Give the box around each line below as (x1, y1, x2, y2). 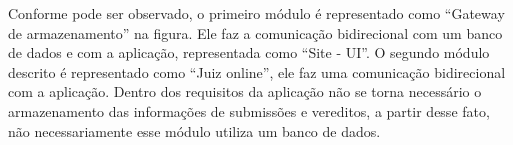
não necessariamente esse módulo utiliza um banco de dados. (8, 120, 381, 141)
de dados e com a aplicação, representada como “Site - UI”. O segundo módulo (8, 42, 490, 63)
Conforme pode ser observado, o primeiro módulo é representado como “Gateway (8, 3, 505, 23)
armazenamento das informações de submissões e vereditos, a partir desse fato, (8, 100, 490, 121)
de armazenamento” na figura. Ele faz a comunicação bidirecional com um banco (8, 22, 503, 43)
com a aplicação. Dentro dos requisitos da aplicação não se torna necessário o (8, 81, 482, 102)
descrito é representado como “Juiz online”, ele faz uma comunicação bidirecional (8, 61, 506, 82)
